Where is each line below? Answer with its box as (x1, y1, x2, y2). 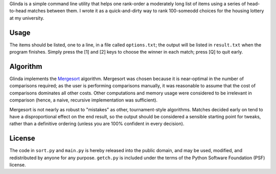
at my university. (9, 15, 44, 21)
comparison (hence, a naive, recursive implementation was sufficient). (9, 97, 158, 103)
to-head (9, 8, 27, 14)
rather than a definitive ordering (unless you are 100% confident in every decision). (9, 120, 185, 127)
